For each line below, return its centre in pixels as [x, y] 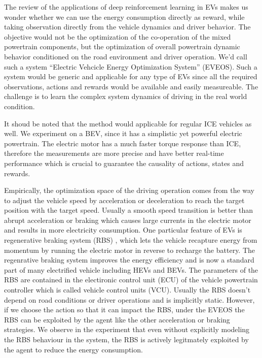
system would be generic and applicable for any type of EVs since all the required [131, 76]
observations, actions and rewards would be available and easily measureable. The [131, 86]
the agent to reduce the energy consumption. [73, 349]
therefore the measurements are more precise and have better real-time [114, 153]
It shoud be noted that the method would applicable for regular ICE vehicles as [128, 123]
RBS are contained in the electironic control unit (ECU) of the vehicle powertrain [131, 280]
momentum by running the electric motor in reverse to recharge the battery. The [130, 250]
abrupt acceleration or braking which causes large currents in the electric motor [128, 220]
